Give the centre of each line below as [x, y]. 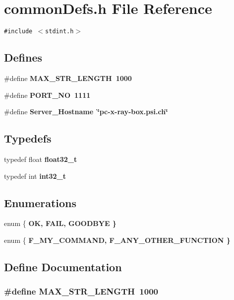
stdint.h [59, 32]
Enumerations [40, 202]
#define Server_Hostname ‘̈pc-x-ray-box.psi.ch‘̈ [86, 112]
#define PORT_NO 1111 [47, 95]
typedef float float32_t [41, 159]
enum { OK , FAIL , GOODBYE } [60, 223]
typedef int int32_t [35, 176]
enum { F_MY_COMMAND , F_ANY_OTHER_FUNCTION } [117, 240]
